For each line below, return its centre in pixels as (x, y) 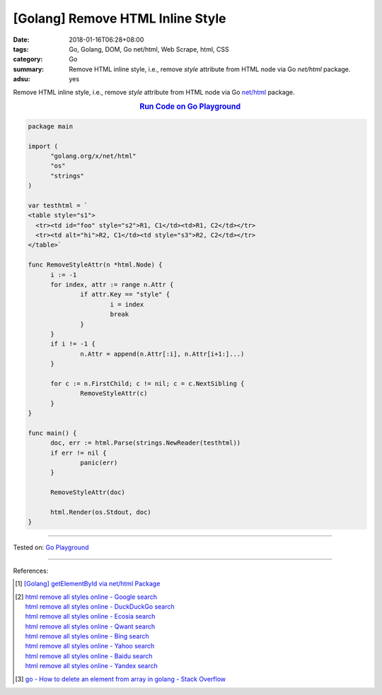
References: (31, 571)
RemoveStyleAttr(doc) (88, 492)
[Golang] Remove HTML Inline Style (120, 18)
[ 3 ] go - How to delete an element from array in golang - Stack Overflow (121, 679)
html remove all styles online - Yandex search (92, 666)
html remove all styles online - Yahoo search (90, 646)
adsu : (22, 79)
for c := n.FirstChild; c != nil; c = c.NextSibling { (147, 383)
